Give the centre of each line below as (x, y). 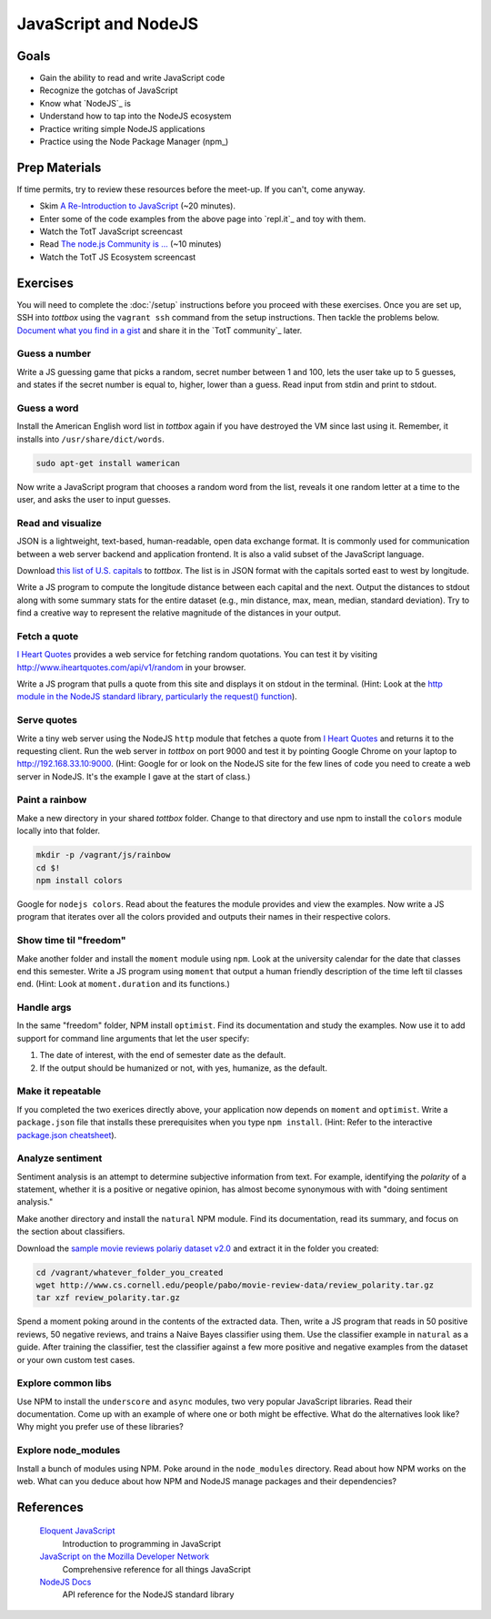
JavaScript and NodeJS (108, 24)
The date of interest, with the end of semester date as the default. (163, 1055)
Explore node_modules (69, 1451)
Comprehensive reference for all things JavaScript (157, 1569)
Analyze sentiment (60, 1158)
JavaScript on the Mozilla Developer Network (125, 1556)
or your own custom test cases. (76, 1359)
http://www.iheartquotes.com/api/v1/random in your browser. (131, 667)
